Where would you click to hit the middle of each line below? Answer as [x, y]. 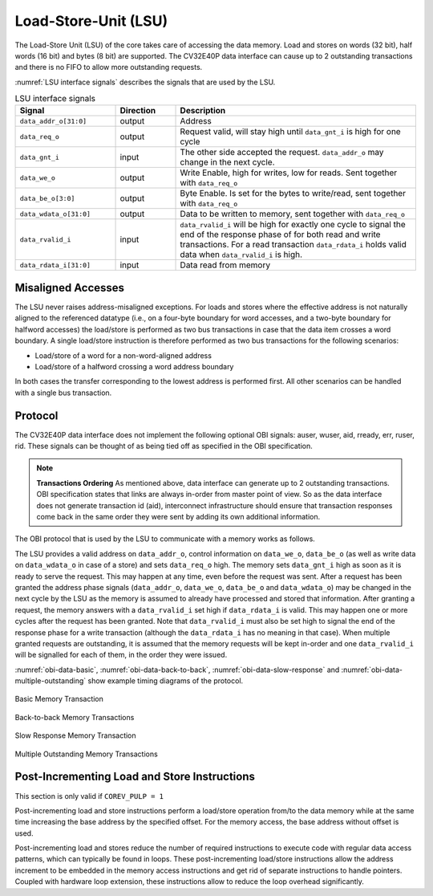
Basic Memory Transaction [59, 699]
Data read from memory [225, 265]
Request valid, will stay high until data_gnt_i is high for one [290, 132]
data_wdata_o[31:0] [55, 214]
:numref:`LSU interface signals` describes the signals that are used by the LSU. [145, 82]
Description [203, 111]
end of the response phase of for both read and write [280, 234]
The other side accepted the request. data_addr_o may [282, 153]
